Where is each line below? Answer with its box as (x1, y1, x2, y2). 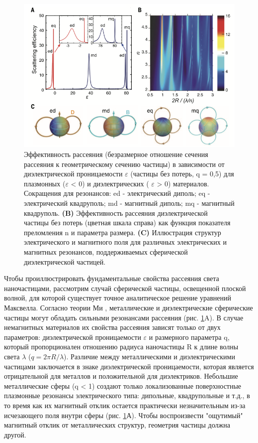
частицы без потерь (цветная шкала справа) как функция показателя (24, 217, 231, 228)
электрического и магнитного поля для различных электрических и (24, 237, 227, 247)
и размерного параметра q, (149, 331, 230, 342)
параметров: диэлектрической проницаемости (4, 331, 141, 342)
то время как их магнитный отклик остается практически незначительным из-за (4, 400, 246, 410)
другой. (4, 429, 26, 440)
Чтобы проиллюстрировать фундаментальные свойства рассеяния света (4, 273, 219, 284)
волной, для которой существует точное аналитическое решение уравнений (4, 293, 232, 303)
